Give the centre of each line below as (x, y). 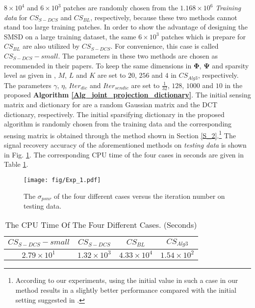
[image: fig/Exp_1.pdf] (62, 180)
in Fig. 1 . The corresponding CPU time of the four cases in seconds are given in (124, 154)
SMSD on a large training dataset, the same (70, 36)
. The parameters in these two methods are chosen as (138, 55)
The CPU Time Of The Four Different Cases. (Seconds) (101, 224)
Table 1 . (16, 164)
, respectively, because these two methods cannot (164, 17)
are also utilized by (51, 46)
